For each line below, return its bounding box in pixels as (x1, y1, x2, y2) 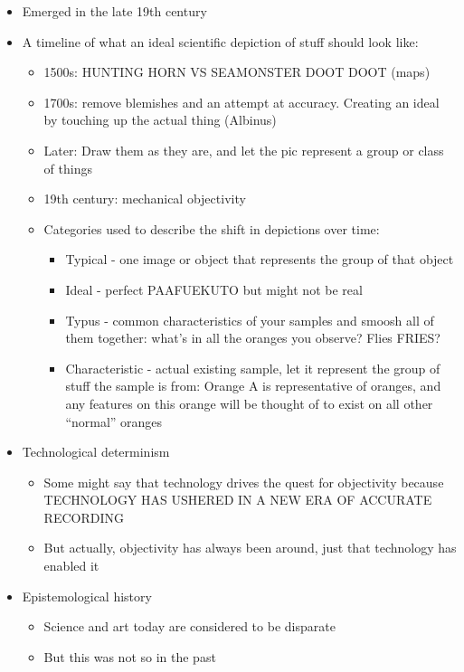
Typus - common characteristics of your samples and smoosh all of (65, 310, 434, 329)
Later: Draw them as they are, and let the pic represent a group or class (43, 140, 444, 159)
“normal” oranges (65, 412, 163, 431)
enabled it (43, 556, 99, 575)
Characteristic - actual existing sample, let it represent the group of (65, 358, 440, 377)
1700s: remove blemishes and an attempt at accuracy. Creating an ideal (43, 92, 440, 111)
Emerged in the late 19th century (22, 2, 207, 20)
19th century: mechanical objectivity (43, 189, 246, 208)
